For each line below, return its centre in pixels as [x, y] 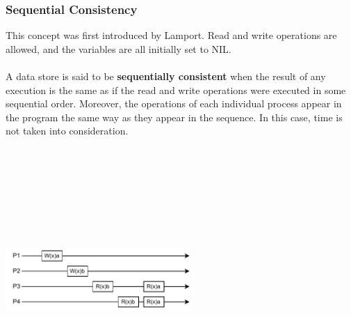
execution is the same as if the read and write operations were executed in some [176, 90]
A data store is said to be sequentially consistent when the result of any [166, 76]
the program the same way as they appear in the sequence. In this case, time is [174, 117]
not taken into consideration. [67, 131]
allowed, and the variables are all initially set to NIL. [119, 48]
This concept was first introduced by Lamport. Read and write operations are [171, 35]
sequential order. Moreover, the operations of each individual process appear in [174, 103]
